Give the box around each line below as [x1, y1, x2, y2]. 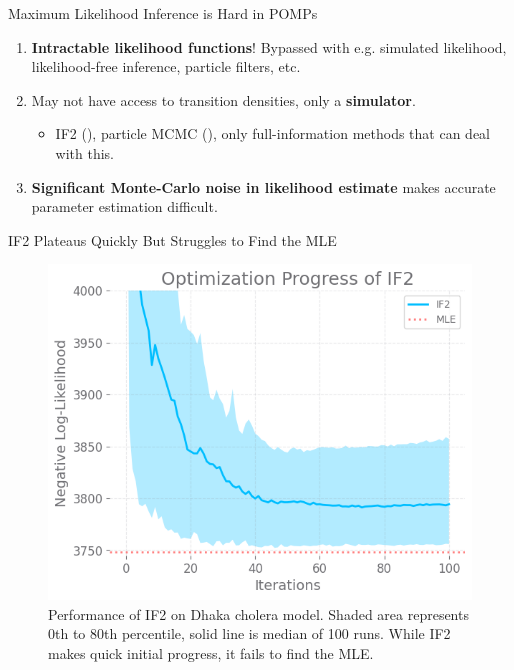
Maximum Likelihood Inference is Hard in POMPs [8, 3, 318, 23]
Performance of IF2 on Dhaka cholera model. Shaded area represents [48, 603, 469, 624]
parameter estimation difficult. [31, 196, 218, 217]
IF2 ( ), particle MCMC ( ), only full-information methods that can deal [55, 123, 491, 144]
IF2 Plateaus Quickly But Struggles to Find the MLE [8, 229, 337, 250]
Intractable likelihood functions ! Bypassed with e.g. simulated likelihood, [31, 36, 507, 57]
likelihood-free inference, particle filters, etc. [31, 56, 301, 77]
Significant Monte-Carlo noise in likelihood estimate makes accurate [31, 176, 496, 197]
